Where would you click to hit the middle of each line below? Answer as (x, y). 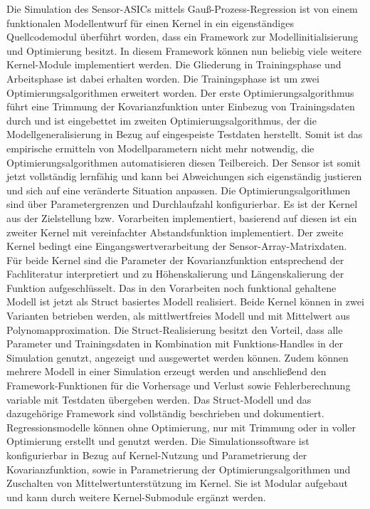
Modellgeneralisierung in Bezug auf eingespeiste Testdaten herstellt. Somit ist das (185, 134)
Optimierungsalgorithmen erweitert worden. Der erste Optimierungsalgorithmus (180, 92)
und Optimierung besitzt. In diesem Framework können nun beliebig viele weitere (184, 50)
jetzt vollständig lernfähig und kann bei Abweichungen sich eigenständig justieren (184, 176)
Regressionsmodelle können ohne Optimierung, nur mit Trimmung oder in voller (181, 427)
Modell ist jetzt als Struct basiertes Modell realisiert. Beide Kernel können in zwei (185, 301)
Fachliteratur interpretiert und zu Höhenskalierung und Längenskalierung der (175, 274)
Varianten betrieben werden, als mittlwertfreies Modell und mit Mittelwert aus (178, 316)
